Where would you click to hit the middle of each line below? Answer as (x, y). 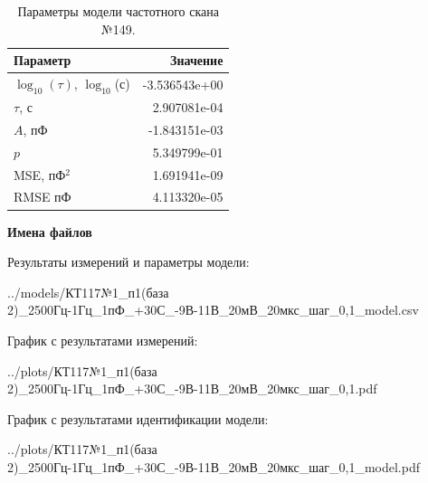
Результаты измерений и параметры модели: (128, 262)
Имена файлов (50, 231)
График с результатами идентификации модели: (138, 418)
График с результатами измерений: (103, 340)
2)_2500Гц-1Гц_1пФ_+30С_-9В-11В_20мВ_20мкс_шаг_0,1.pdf (192, 388)
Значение (197, 60)
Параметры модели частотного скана (118, 11)
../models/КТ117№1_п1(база (88, 292)
